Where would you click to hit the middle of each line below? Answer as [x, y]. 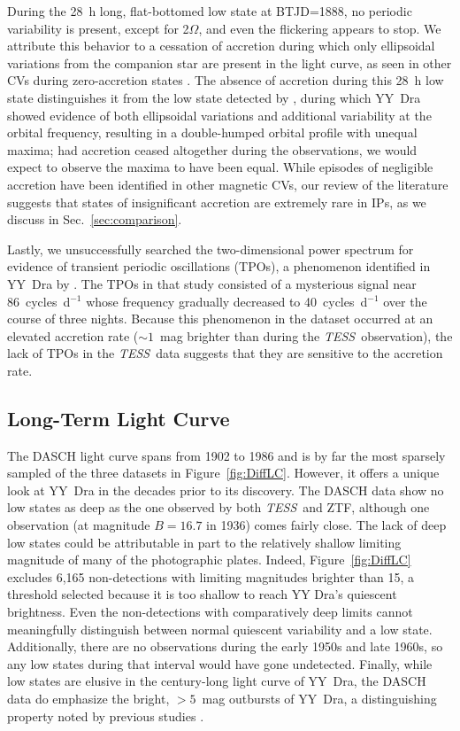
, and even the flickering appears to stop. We [320, 28]
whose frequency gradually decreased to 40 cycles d [227, 301]
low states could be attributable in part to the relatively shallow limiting [204, 542]
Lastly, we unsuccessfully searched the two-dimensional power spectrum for [211, 249]
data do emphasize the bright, [88, 698]
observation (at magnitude [79, 525]
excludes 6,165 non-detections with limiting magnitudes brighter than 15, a [211, 576]
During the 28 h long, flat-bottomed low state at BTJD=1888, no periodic [210, 11]
